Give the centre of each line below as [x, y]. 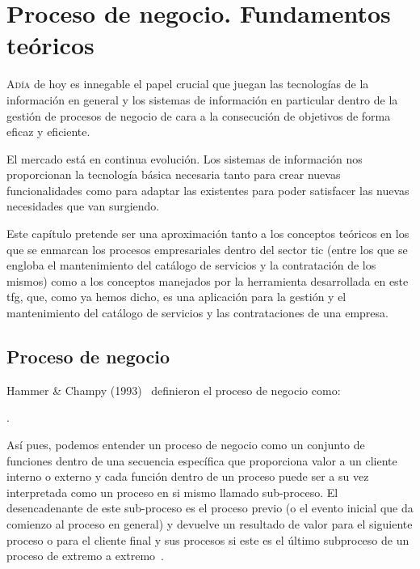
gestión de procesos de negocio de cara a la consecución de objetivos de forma [199, 115]
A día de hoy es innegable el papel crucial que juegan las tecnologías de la [188, 84]
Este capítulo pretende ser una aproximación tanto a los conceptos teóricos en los [208, 234]
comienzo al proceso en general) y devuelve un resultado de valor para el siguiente [210, 523]
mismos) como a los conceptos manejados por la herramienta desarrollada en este [208, 280]
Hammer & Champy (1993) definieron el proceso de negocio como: [174, 390]
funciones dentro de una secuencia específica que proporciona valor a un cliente [202, 460]
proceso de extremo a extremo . [86, 556]
